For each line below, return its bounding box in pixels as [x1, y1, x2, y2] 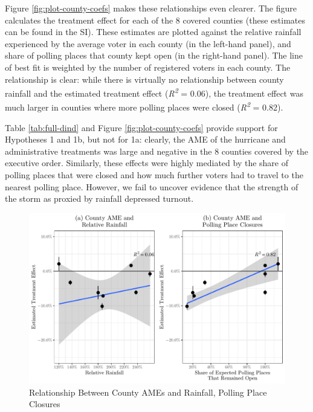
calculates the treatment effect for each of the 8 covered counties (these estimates [5, 13, 305, 26]
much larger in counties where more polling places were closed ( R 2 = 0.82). [5, 99, 283, 114]
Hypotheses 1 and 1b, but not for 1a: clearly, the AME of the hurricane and [5, 133, 286, 146]
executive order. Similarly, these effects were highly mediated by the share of [5, 156, 288, 169]
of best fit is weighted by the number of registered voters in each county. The [5, 60, 291, 73]
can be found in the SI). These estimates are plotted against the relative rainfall [5, 25, 302, 38]
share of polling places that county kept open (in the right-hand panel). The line [5, 49, 303, 62]
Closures [29, 398, 60, 410]
